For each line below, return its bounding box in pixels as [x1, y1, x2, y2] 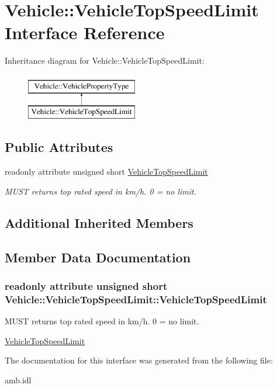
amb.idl [5, 373, 32, 386]
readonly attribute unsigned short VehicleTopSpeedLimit [5, 165, 208, 178]
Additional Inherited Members [5, 213, 193, 231]
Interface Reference [5, 20, 165, 44]
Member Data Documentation [5, 248, 191, 266]
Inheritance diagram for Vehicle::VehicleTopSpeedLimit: [5, 54, 205, 67]
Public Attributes [5, 138, 113, 156]
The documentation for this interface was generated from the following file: [5, 354, 273, 366]
